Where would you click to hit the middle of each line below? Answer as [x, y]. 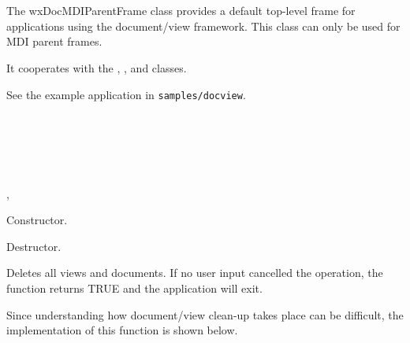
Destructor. [34, 246]
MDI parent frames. [54, 41]
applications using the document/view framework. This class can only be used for [203, 26]
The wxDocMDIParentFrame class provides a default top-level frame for [181, 11]
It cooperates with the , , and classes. [97, 67]
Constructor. [37, 220]
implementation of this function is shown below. [122, 330]
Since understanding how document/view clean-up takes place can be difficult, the [205, 314]
